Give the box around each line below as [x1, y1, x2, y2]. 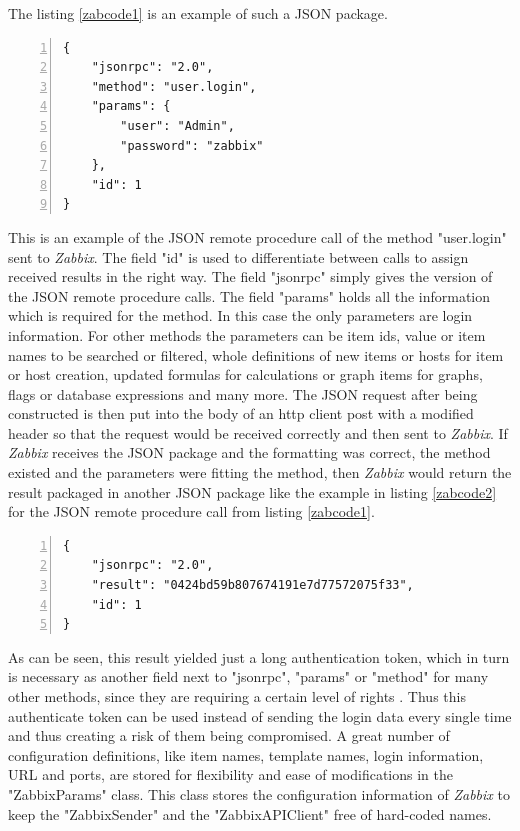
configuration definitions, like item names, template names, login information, [8, 744, 484, 765]
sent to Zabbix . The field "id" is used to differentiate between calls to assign [8, 246, 469, 267]
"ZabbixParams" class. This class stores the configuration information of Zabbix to [8, 783, 510, 804]
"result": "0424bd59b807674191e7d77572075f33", [91, 578, 414, 593]
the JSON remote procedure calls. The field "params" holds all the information [8, 285, 491, 306]
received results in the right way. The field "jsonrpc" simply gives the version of [8, 266, 493, 287]
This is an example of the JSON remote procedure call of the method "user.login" [8, 226, 507, 247]
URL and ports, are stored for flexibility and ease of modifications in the [8, 764, 453, 785]
